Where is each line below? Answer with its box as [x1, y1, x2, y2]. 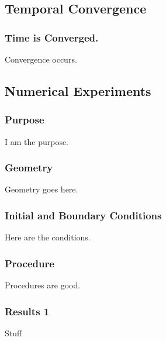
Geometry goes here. [5, 183, 78, 195]
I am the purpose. [5, 135, 69, 147]
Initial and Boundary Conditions [5, 208, 162, 222]
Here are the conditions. [5, 231, 91, 243]
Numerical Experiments [5, 81, 151, 99]
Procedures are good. [5, 279, 81, 291]
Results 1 [5, 304, 50, 318]
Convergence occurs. [5, 53, 77, 65]
